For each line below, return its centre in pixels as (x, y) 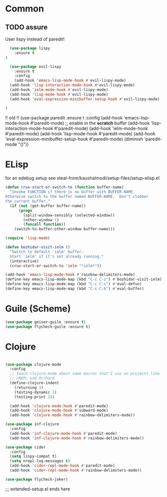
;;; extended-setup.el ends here (38, 489)
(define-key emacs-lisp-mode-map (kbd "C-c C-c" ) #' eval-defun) (73, 284)
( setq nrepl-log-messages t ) (40, 461)
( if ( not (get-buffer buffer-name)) (48, 206)
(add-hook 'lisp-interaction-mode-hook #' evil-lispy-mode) (72, 85)
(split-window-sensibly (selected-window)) (69, 215)
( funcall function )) (44, 225)
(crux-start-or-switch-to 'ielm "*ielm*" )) (55, 266)
